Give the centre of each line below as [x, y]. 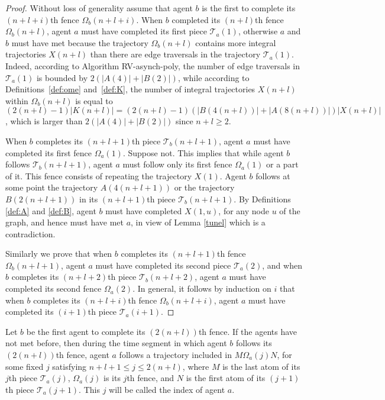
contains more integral [236, 42]
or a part [282, 164]
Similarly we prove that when [59, 254]
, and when [282, 265]
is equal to [94, 100]
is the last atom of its [261, 366]
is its [112, 378]
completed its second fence [54, 288]
